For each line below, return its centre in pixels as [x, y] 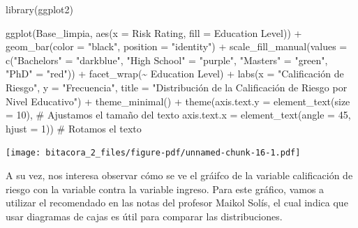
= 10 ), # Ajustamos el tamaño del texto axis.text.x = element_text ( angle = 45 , [178, 115]
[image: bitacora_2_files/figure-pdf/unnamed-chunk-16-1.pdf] [153, 153]
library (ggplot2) [39, 9]
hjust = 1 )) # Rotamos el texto [74, 128]
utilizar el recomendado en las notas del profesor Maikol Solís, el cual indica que [177, 203]
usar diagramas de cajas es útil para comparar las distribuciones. [144, 216]
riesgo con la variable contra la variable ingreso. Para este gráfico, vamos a [165, 189]
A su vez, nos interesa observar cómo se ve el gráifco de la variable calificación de [179, 175]
